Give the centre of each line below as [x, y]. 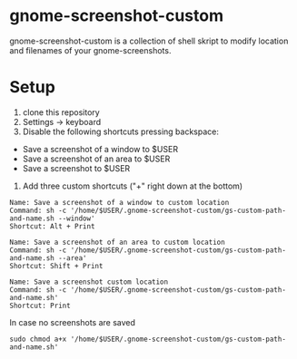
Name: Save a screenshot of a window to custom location [119, 202]
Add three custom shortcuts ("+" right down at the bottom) [133, 186]
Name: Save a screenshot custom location [89, 282]
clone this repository [61, 112]
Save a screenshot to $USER [76, 168]
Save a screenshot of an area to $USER [96, 159]
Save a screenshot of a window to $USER [100, 149]
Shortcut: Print [40, 306]
